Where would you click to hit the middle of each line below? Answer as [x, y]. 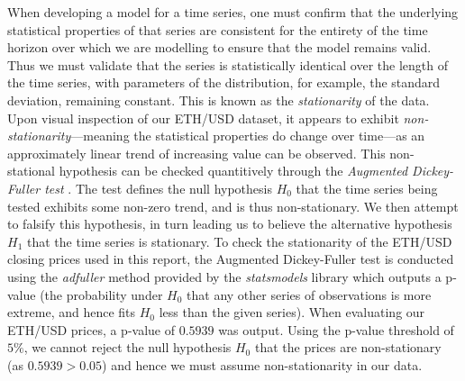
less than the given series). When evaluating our [292, 312]
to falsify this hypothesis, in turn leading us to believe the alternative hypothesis [230, 224]
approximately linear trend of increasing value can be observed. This [196, 153]
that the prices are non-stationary [348, 347]
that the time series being [367, 188]
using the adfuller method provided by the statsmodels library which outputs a [224, 276]
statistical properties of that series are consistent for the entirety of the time [218, 29]
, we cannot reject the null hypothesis [128, 347]
